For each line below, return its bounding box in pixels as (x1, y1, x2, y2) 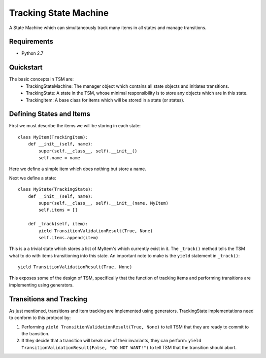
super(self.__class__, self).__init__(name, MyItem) (38, 200, 168, 206)
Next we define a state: (9, 175, 57, 181)
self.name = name (38, 155, 81, 160)
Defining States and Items (9, 110, 91, 118)
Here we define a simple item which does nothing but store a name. (9, 166, 146, 172)
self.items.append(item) (38, 235, 99, 240)
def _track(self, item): (28, 221, 88, 227)
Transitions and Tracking (9, 295, 88, 303)
